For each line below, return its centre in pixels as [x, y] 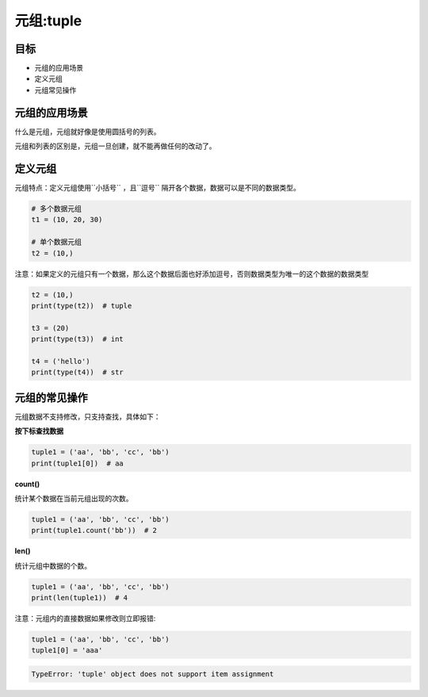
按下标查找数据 [39, 431]
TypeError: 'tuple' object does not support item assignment [153, 674]
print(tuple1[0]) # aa [78, 463]
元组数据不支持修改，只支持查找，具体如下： [88, 416]
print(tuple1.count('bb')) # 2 [94, 530]
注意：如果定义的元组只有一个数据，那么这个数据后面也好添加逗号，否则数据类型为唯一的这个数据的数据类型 [191, 274]
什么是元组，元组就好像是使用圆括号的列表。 [88, 132]
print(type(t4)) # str [78, 372]
